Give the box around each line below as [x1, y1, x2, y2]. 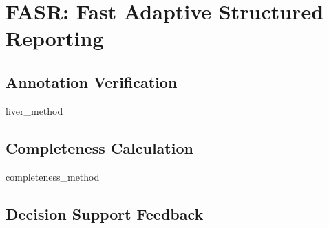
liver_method [6, 103, 63, 117]
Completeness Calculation [6, 137, 193, 158]
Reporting [6, 24, 104, 52]
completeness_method [6, 169, 100, 183]
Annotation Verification [6, 71, 178, 92]
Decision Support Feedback [6, 203, 204, 224]
